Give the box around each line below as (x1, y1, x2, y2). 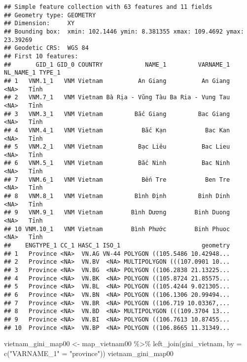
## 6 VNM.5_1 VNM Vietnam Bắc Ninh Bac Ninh (4, 160, 230, 167)
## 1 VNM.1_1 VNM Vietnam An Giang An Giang (4, 77, 230, 84)
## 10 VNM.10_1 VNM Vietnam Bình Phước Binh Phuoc (4, 225, 230, 233)
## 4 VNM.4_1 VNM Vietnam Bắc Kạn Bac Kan (4, 126, 230, 134)
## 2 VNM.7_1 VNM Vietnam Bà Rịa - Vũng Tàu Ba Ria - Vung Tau (4, 94, 230, 101)
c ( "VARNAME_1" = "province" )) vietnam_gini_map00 (4, 348, 174, 358)
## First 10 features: (4, 52, 78, 60)
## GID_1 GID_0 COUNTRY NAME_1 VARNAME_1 (4, 61, 230, 68)
